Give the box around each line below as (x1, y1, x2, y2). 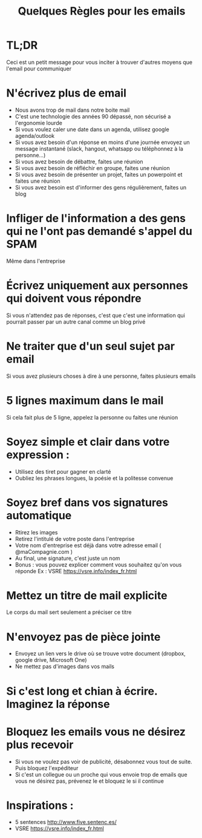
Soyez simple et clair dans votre (6, 435, 170, 449)
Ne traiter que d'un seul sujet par (6, 339, 175, 353)
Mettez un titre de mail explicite (6, 588, 168, 602)
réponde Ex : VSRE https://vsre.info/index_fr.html (15, 567, 137, 574)
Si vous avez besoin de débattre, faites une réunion (15, 158, 143, 165)
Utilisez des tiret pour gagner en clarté (15, 468, 111, 475)
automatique (6, 508, 72, 522)
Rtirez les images (15, 528, 58, 536)
